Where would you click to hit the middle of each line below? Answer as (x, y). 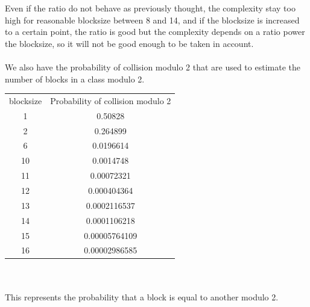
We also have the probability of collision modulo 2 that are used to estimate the (153, 67)
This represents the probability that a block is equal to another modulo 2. (142, 296)
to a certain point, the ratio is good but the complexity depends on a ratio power (155, 32)
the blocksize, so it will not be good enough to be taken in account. (129, 43)
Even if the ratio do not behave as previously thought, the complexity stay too (150, 8)
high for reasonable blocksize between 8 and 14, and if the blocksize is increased (152, 20)
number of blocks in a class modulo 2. (75, 79)
